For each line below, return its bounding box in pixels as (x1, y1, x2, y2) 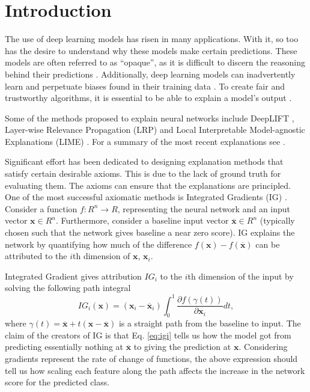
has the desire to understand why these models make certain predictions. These (5, 44, 297, 57)
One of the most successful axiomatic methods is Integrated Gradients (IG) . (5, 191, 287, 203)
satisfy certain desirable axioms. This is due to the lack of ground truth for (5, 167, 281, 180)
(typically (260, 214, 295, 227)
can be (255, 237, 280, 250)
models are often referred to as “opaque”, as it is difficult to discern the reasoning (5, 56, 305, 69)
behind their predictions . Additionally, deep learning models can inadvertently (5, 67, 296, 80)
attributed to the (5, 250, 67, 262)
